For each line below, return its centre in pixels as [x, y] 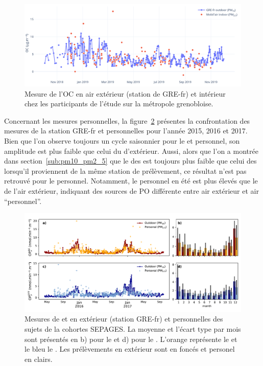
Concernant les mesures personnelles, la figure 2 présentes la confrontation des [127, 120]
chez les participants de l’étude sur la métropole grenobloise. [119, 104]
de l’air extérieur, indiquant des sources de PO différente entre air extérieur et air [131, 191]
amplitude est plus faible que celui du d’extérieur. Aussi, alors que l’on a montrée [131, 151]
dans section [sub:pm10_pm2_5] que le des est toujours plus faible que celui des [130, 161]
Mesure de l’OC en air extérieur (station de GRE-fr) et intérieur [125, 93]
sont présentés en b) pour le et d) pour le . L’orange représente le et [131, 339]
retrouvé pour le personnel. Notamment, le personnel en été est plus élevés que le [131, 181]
